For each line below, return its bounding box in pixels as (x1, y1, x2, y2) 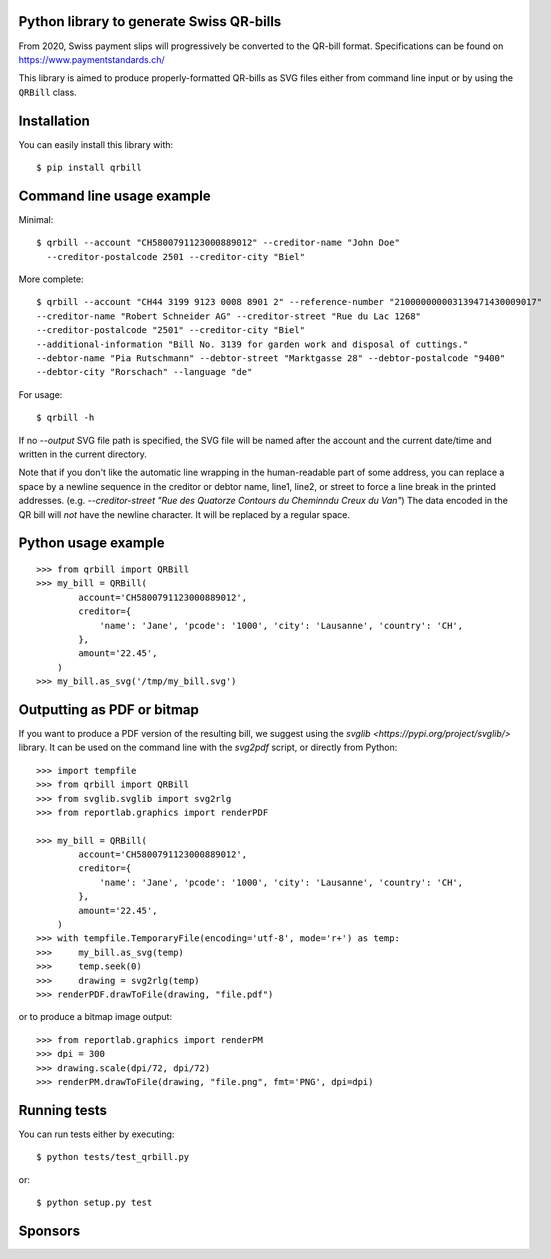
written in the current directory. (18, 448, 147, 460)
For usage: (18, 388, 63, 400)
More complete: (18, 273, 84, 285)
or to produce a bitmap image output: (18, 1011, 173, 1023)
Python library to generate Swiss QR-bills (18, 13, 282, 30)
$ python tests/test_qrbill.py (36, 1151, 190, 1163)
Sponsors (18, 1222, 80, 1239)
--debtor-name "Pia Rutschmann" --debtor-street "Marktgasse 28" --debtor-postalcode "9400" (36, 353, 506, 364)
